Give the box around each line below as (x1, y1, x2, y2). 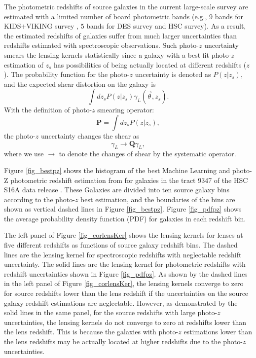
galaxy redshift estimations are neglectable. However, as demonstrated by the (4, 297, 238, 308)
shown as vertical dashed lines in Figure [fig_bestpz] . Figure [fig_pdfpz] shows (4, 204, 242, 214)
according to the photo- (4, 194, 75, 204)
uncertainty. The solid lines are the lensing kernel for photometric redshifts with (4, 259, 246, 269)
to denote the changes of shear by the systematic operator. (59, 148, 236, 159)
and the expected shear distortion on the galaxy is (4, 78, 156, 89)
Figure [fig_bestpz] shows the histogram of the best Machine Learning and (4, 165, 230, 175)
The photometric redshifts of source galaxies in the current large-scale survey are (4, 1, 249, 11)
